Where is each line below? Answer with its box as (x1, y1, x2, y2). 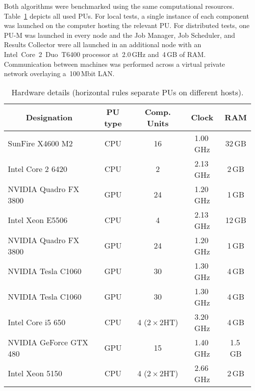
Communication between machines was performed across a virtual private (4, 58, 225, 69)
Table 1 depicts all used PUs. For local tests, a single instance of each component (4, 10, 249, 21)
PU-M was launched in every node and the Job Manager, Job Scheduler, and (4, 29, 235, 40)
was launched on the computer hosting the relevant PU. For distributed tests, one (4, 20, 250, 30)
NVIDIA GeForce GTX (8, 336, 88, 348)
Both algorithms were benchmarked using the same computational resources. (4, 1, 234, 11)
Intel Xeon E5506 (8, 214, 68, 226)
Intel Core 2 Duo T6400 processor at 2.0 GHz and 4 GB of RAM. (4, 49, 206, 59)
